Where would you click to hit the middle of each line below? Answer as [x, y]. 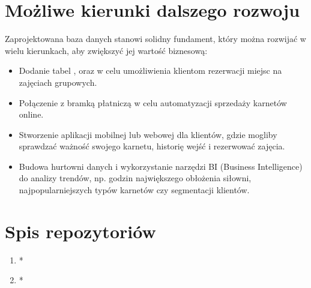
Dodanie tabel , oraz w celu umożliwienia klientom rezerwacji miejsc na [150, 70]
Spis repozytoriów [80, 231]
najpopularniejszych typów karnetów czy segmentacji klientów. [134, 190]
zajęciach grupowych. [58, 82]
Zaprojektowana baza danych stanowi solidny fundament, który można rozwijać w [155, 39]
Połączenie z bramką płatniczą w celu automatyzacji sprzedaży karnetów [153, 102]
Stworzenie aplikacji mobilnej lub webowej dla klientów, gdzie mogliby [148, 134]
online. [31, 114]
